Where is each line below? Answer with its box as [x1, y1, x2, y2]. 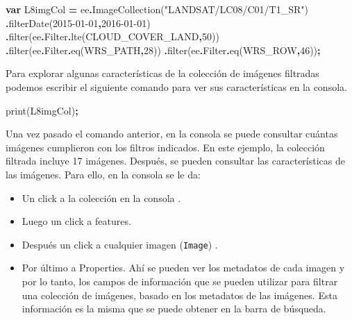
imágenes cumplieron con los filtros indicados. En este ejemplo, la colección [6, 140, 325, 154]
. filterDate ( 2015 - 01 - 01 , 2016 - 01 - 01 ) [6, 15, 151, 30]
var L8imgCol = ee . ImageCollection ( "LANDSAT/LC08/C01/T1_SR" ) [6, 2, 308, 16]
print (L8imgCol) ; [6, 103, 78, 117]
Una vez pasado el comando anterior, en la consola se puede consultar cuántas [6, 126, 338, 141]
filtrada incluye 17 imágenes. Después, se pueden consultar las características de [6, 153, 345, 168]
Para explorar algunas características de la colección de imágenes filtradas [6, 66, 319, 81]
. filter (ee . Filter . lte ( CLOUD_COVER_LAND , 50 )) [6, 29, 219, 44]
